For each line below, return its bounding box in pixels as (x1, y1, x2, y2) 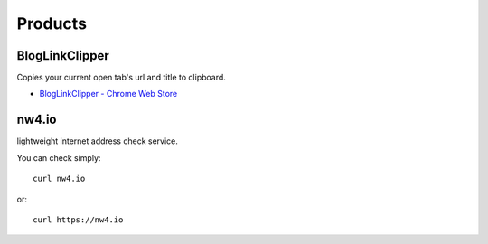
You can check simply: (16, 152, 101, 163)
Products (16, 14, 88, 33)
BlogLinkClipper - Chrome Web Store (39, 89, 178, 99)
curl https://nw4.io (33, 214, 124, 225)
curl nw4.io (33, 174, 86, 184)
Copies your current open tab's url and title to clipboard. (16, 72, 226, 83)
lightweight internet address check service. (16, 136, 178, 146)
